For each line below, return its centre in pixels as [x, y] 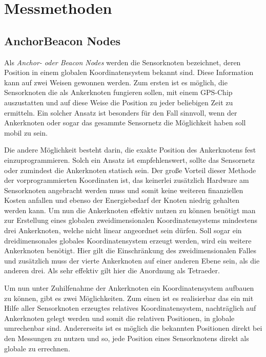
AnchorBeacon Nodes [63, 40]
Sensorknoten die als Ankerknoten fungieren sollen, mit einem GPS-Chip [118, 92]
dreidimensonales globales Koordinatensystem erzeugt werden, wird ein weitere [128, 240]
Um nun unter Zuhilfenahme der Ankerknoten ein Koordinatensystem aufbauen [129, 288]
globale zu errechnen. [37, 348]
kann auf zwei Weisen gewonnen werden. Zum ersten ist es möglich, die [116, 82]
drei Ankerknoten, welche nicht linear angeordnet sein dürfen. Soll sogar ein [123, 230]
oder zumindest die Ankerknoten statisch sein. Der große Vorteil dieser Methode [130, 170]
